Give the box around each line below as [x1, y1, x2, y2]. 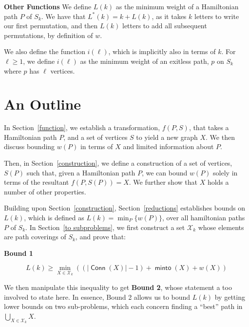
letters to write [194, 11, 239, 21]
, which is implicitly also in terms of [108, 46, 216, 57]
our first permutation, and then [4, 20, 98, 31]
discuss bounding [4, 141, 55, 152]
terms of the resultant [4, 177, 69, 187]
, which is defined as [24, 212, 84, 223]
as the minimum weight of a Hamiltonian [115, 1, 239, 11]
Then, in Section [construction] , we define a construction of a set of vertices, [4, 158, 232, 168]
